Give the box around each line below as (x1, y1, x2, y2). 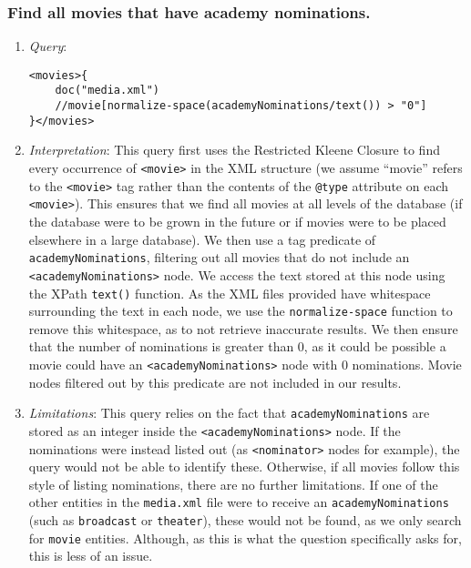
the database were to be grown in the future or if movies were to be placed (28, 212, 446, 230)
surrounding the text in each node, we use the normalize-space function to (28, 301, 453, 320)
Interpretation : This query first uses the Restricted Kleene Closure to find (28, 140, 440, 159)
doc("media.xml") (55, 84, 159, 97)
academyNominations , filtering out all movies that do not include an (28, 248, 410, 267)
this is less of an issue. (28, 546, 153, 565)
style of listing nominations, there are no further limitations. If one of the (28, 474, 438, 493)
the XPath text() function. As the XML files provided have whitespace (28, 283, 431, 302)
